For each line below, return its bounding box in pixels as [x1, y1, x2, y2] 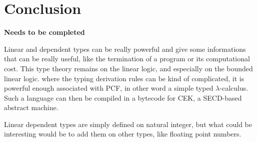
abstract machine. [4, 102, 58, 113]
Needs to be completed [4, 27, 85, 37]
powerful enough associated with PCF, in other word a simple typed [4, 83, 213, 93]
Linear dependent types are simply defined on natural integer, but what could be [4, 119, 252, 129]
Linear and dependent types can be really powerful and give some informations [4, 43, 246, 54]
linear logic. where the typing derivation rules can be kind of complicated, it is [4, 73, 244, 83]
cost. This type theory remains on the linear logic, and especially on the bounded [4, 63, 253, 73]
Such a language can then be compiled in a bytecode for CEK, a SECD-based [4, 92, 242, 103]
